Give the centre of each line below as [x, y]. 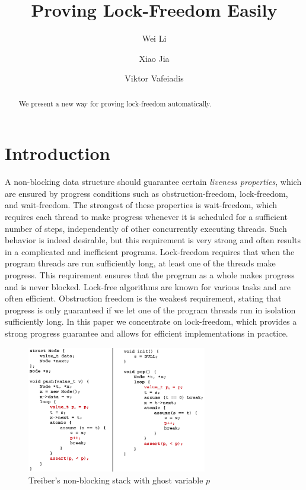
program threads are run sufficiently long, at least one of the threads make [140, 263]
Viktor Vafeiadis [154, 78]
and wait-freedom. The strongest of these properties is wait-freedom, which [141, 205]
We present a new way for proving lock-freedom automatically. [115, 103]
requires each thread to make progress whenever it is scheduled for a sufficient [146, 217]
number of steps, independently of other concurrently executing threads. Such [146, 228]
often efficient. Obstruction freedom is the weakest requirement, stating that [143, 298]
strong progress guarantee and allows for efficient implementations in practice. [146, 333]
